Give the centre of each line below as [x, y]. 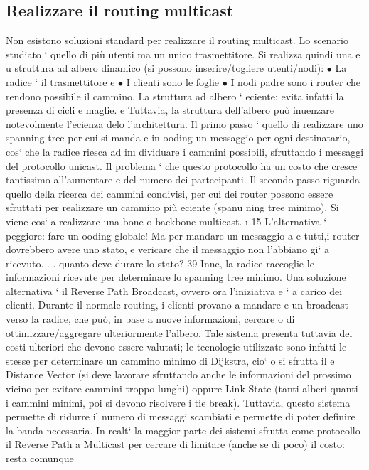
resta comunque [40, 458]
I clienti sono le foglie [173, 81]
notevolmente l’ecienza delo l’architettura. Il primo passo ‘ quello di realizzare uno [184, 123]
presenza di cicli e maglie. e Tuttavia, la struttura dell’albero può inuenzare [170, 110]
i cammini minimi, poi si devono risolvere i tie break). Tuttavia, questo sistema [178, 402]
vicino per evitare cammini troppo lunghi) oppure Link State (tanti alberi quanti [182, 389]
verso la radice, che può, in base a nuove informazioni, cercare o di [150, 319]
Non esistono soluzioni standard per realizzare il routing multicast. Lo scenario [177, 40]
